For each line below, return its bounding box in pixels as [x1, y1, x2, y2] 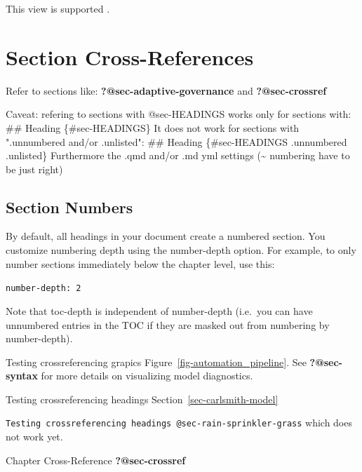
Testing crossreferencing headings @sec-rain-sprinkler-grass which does [6, 415, 352, 430]
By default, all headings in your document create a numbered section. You [6, 229, 326, 243]
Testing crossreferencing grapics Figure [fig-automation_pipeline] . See [6, 354, 307, 369]
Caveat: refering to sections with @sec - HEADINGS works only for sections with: [6, 107, 351, 121]
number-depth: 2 [6, 283, 81, 294]
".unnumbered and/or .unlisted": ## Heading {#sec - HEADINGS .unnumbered [6, 134, 347, 149]
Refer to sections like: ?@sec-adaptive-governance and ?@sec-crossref [6, 83, 327, 97]
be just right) [6, 161, 63, 176]
